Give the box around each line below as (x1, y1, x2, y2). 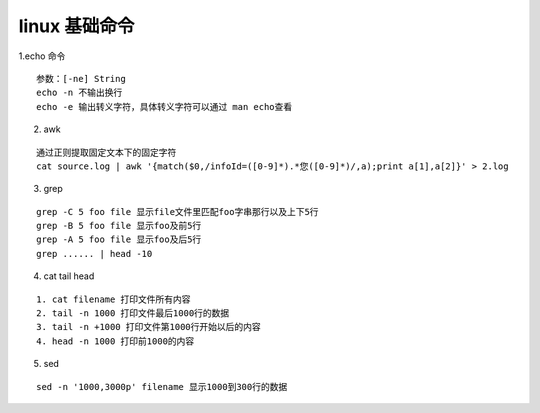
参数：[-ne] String (36, 73, 127, 84)
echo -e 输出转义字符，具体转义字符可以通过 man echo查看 (36, 101, 293, 112)
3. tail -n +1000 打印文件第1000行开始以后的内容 (36, 321, 262, 333)
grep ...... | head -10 (36, 248, 153, 259)
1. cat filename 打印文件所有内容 (36, 293, 191, 305)
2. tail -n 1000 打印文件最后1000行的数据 (36, 308, 230, 319)
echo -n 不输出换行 (36, 87, 123, 99)
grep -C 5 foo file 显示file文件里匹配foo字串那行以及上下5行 (36, 206, 319, 217)
